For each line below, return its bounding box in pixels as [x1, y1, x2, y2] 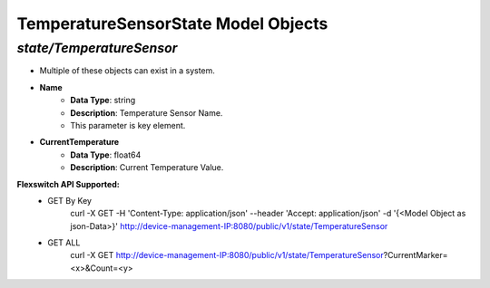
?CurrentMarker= [383, 250, 448, 261]
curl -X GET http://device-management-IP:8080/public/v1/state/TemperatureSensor [70, 250, 385, 261]
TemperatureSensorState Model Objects [16, 14, 328, 34]
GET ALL [47, 237, 81, 248]
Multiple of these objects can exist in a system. [39, 65, 215, 76]
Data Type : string [70, 95, 136, 106]
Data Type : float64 [70, 149, 142, 160]
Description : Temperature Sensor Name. [70, 107, 223, 118]
